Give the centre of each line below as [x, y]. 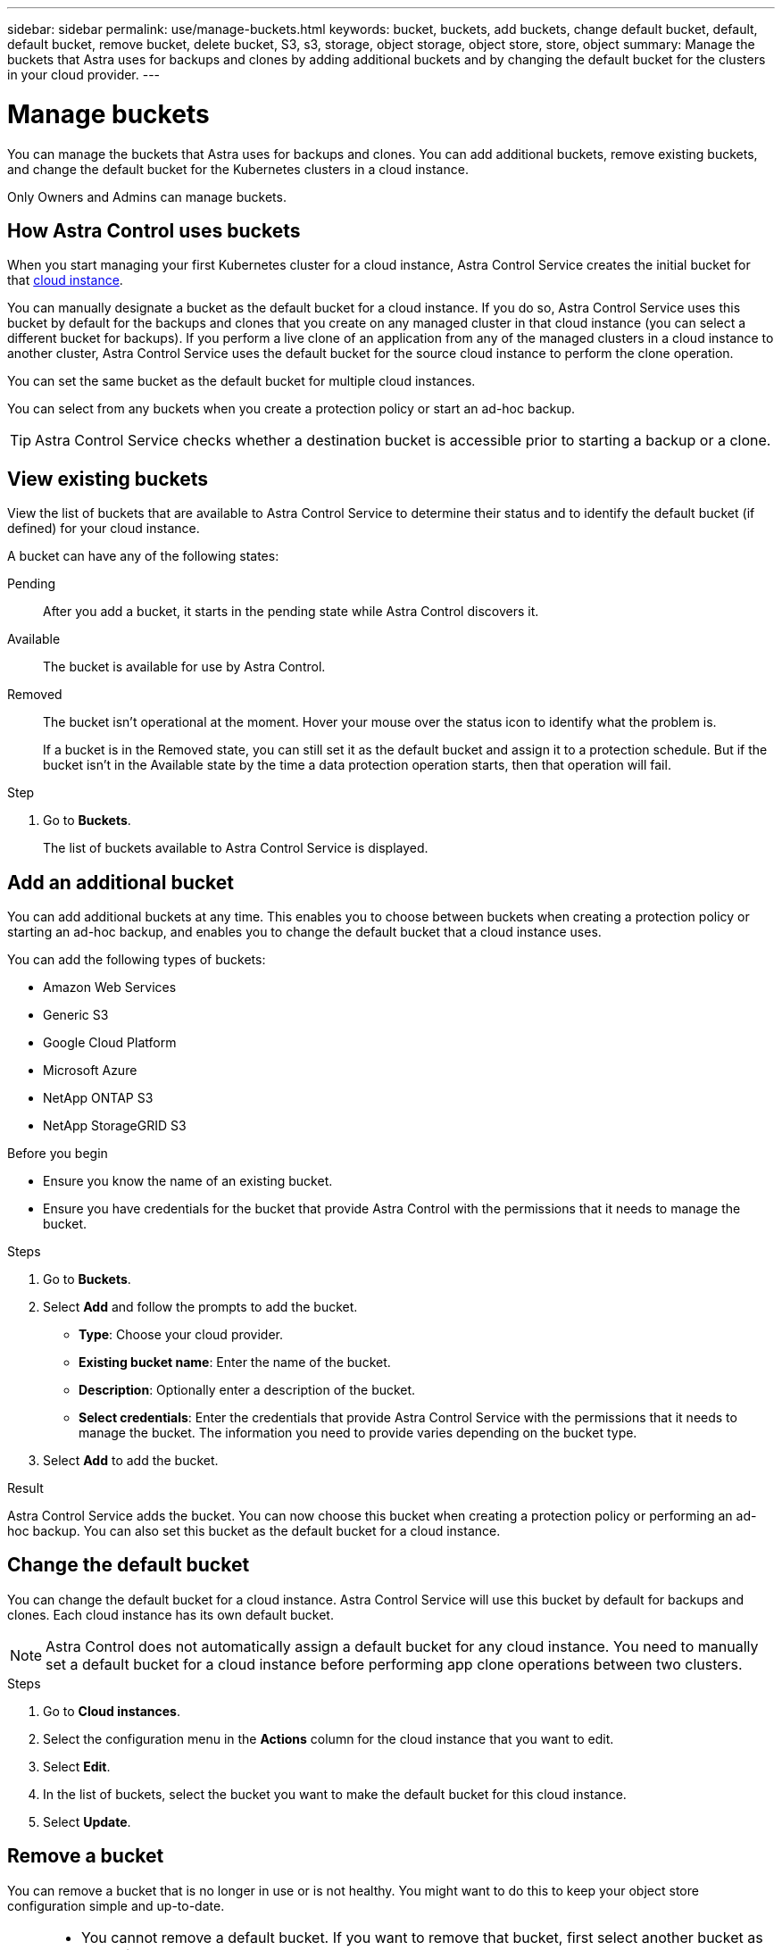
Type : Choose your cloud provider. [181, 1335]
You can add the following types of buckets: [137, 960]
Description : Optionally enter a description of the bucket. [247, 1390]
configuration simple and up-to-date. [116, 1905]
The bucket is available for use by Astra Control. [184, 667]
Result [25, 1488]
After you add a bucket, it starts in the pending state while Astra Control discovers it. [291, 612]
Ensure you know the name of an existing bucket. [188, 1181]
